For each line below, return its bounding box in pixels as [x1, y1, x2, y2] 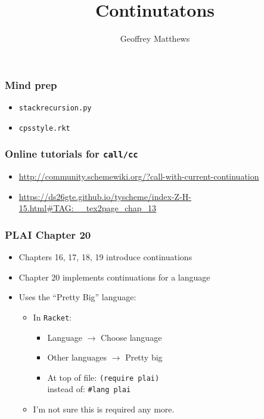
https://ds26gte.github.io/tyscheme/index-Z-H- [18, 190, 191, 202]
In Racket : [33, 310, 72, 323]
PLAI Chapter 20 [5, 227, 91, 242]
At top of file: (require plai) [47, 371, 160, 383]
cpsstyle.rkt [18, 124, 70, 133]
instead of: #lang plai [47, 383, 131, 395]
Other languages [47, 351, 107, 363]
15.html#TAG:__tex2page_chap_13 [18, 202, 157, 214]
